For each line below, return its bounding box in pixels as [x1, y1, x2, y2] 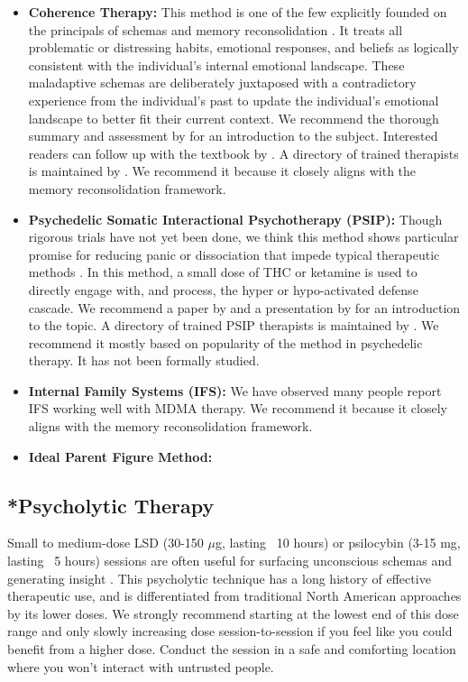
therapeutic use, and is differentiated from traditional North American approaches [7, 586, 462, 605]
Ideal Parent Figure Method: [28, 447, 213, 465]
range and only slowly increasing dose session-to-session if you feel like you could [7, 622, 453, 641]
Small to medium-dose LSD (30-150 [7, 533, 204, 552]
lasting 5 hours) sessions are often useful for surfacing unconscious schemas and [7, 551, 453, 570]
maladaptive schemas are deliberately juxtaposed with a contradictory [28, 73, 417, 92]
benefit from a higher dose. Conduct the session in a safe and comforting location [7, 640, 456, 659]
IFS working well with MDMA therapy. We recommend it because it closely [28, 399, 447, 418]
